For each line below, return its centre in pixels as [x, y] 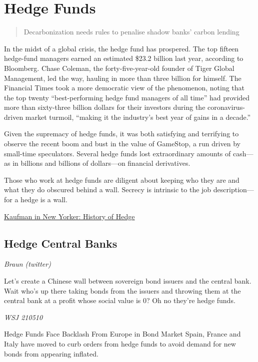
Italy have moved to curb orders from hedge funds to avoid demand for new [120, 343]
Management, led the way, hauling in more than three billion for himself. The [123, 78]
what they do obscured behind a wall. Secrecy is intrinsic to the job [108, 189]
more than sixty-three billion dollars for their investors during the [105, 107]
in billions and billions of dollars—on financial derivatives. [101, 163]
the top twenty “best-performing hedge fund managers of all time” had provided [127, 97]
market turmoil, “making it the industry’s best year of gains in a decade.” [138, 117]
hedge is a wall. [44, 199]
